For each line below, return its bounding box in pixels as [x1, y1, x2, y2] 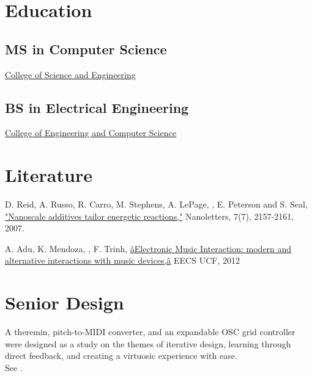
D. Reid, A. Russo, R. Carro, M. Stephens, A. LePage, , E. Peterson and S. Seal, [5, 198, 308, 211]
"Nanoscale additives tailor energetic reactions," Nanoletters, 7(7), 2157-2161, [5, 209, 294, 222]
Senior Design [5, 290, 124, 315]
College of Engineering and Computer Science [5, 126, 176, 139]
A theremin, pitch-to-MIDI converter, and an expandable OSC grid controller [5, 325, 295, 338]
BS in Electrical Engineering [5, 98, 189, 117]
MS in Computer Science [5, 39, 167, 58]
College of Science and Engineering [5, 68, 136, 81]
